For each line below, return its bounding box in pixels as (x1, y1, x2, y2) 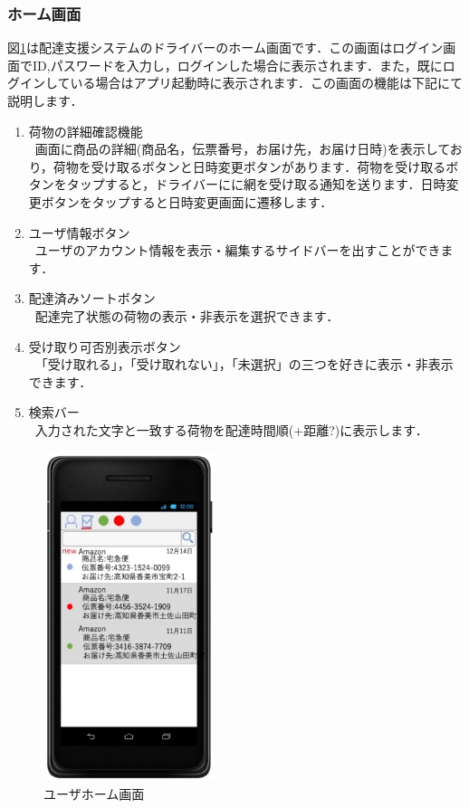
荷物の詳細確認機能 (28, 121, 143, 140)
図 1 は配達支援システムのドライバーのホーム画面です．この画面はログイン (7, 38, 444, 57)
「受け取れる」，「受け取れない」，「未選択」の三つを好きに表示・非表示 (34, 355, 454, 374)
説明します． (7, 91, 83, 109)
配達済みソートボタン (28, 289, 156, 308)
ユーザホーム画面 (43, 784, 145, 803)
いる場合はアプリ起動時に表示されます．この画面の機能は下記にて (70, 73, 464, 92)
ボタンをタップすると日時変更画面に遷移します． (41, 192, 333, 211)
